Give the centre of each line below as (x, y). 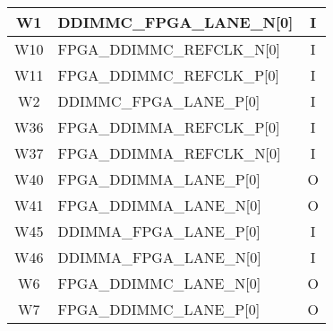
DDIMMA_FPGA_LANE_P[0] (159, 231)
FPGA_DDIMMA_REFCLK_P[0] (169, 127)
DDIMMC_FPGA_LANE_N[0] (175, 22)
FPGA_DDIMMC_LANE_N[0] (159, 283)
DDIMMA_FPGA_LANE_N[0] (159, 257)
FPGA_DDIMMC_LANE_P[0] (159, 309)
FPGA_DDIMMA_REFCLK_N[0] (169, 153)
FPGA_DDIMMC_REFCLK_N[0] (169, 49)
